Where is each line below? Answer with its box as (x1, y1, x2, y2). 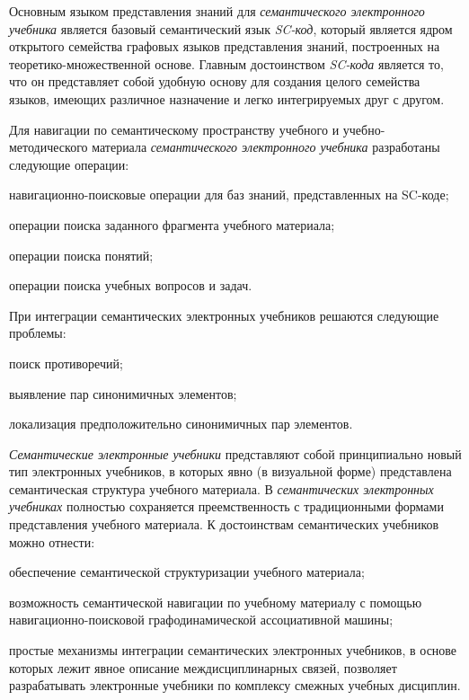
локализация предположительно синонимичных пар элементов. (9, 414, 353, 433)
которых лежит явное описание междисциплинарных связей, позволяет (9, 658, 397, 677)
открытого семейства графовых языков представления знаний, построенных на (9, 37, 440, 56)
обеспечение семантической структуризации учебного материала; (9, 563, 365, 581)
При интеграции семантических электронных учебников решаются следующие (9, 306, 439, 324)
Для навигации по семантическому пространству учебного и (9, 120, 340, 138)
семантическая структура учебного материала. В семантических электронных (9, 479, 434, 498)
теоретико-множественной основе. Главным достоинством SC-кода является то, (9, 54, 444, 73)
